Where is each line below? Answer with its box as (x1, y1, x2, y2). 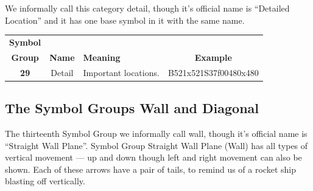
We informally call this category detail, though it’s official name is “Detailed (5, 2, 290, 14)
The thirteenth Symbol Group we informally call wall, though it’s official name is (5, 127, 308, 139)
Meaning (83, 50, 121, 63)
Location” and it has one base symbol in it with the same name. (5, 13, 245, 26)
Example (194, 50, 232, 63)
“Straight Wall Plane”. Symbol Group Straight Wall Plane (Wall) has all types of (5, 139, 308, 151)
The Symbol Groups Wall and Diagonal (5, 99, 259, 117)
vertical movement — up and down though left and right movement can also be (5, 151, 302, 164)
